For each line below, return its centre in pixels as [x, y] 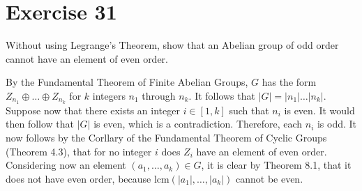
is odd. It [337, 124]
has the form [289, 82]
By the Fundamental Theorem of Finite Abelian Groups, [127, 82]
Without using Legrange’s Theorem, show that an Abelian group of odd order [172, 45]
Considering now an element [66, 165]
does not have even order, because [78, 178]
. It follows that [222, 95]
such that [249, 110]
